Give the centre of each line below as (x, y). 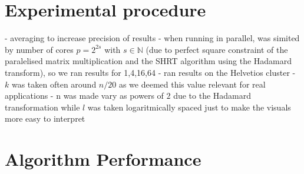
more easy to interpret (45, 118)
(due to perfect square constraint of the (217, 49)
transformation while (42, 107)
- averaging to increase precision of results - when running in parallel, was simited (152, 38)
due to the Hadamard (212, 96)
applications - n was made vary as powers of (84, 96)
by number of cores (39, 49)
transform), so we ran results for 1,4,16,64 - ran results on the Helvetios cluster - (150, 72)
